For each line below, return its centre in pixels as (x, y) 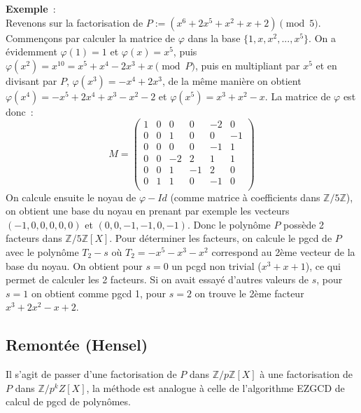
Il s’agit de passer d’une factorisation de (91, 374)
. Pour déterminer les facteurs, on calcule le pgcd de (221, 238)
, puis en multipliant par (248, 65)
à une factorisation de (306, 374)
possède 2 (304, 224)
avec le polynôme (42, 252)
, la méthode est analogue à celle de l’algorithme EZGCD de (215, 387)
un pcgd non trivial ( (217, 265)
